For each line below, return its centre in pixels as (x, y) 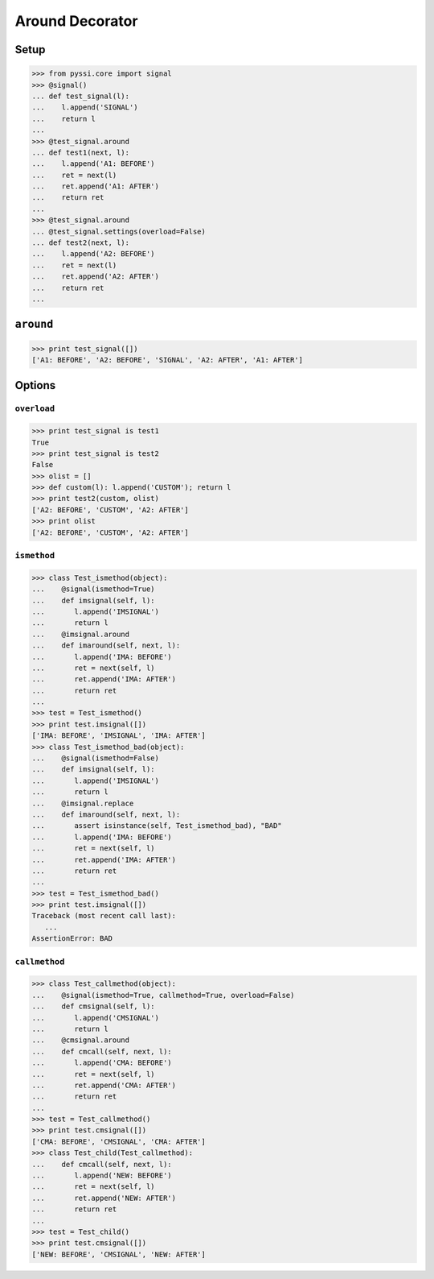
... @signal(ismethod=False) (96, 758)
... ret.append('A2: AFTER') (96, 277)
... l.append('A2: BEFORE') (94, 254)
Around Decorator (76, 21)
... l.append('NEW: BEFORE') (102, 1176)
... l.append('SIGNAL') (85, 108)
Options (35, 385)
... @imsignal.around (81, 634)
